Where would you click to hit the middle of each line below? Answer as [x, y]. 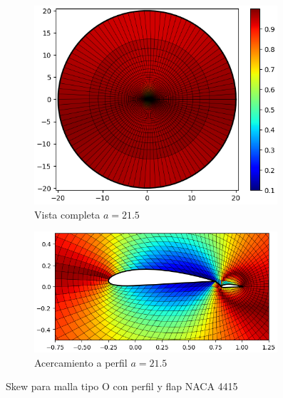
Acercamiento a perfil [81, 362]
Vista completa [67, 214]
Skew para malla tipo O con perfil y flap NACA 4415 [122, 386]
